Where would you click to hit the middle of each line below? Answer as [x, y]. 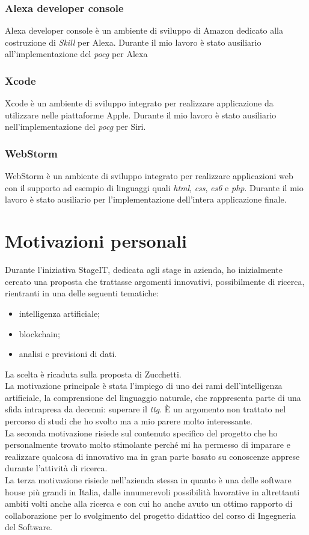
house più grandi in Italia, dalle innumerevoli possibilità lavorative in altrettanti [152, 491]
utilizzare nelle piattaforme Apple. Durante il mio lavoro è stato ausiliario [141, 115]
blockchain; [39, 333]
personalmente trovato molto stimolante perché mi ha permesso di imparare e [148, 445]
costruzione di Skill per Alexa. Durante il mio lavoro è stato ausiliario [133, 42]
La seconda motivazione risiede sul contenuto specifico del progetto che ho [141, 433]
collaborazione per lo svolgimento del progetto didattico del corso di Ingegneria [151, 515]
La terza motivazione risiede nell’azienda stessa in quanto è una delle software [148, 480]
